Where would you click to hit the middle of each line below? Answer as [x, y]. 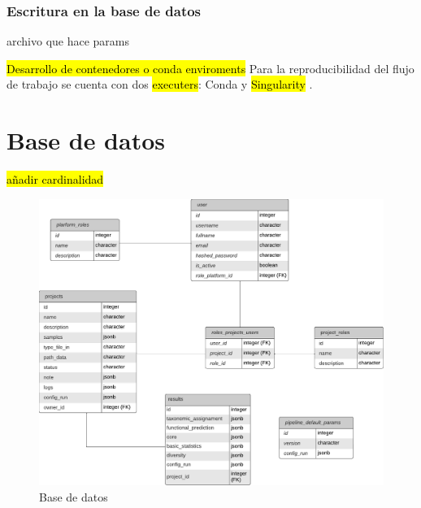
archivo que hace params [68, 41]
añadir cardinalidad [55, 179]
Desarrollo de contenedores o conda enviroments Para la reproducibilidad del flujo [210, 68]
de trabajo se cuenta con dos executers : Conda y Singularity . [160, 84]
